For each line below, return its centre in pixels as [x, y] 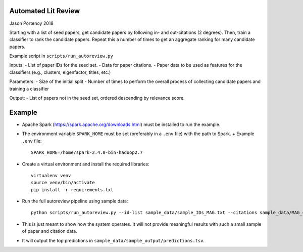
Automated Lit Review [45, 11]
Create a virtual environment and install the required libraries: [86, 164]
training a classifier [29, 89]
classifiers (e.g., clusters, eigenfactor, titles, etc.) [60, 72]
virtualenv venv [51, 175]
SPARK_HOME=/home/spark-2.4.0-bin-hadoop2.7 [87, 153]
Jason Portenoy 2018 [32, 23]
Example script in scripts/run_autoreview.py [61, 56]
